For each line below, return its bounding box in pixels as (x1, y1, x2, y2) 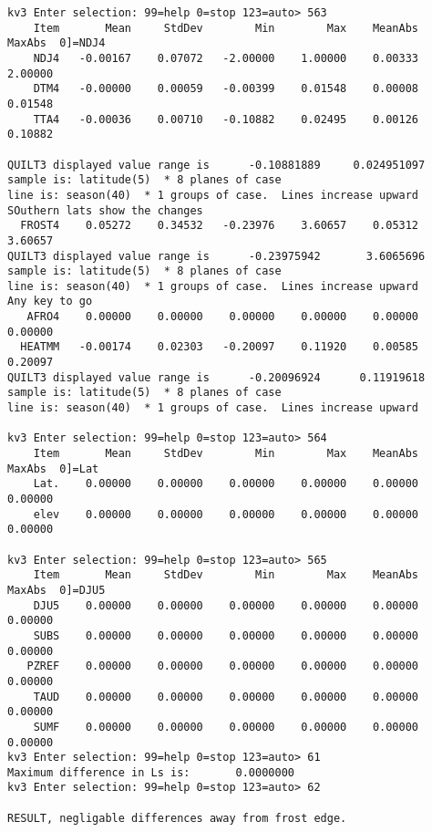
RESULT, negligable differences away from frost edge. (7, 811, 347, 825)
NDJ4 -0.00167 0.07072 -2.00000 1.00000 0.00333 (33, 51, 419, 65)
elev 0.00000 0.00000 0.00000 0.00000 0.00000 (33, 507, 419, 521)
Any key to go (7, 295, 93, 308)
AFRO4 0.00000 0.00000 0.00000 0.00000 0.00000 (26, 310, 419, 324)
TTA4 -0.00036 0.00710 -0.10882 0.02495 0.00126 (33, 112, 419, 126)
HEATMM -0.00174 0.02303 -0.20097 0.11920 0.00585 (20, 340, 419, 354)
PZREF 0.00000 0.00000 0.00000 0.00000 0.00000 (26, 660, 419, 673)
